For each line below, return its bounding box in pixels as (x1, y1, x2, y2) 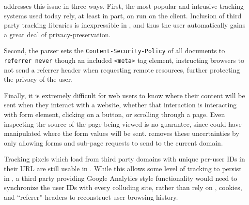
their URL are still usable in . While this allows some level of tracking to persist (4, 163, 242, 174)
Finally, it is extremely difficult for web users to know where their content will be (4, 90, 245, 100)
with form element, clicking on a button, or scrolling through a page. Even (4, 109, 225, 119)
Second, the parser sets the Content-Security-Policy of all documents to (4, 45, 225, 56)
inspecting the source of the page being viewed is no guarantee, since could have (4, 118, 242, 129)
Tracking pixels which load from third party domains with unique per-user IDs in (4, 154, 245, 164)
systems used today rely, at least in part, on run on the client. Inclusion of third (4, 10, 242, 20)
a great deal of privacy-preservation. (4, 29, 111, 39)
